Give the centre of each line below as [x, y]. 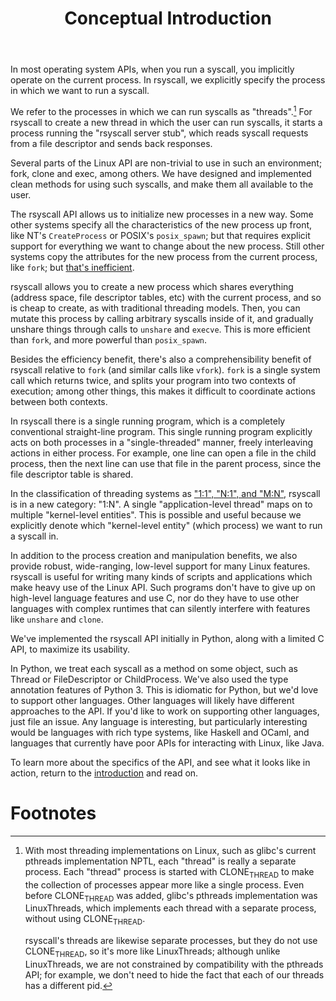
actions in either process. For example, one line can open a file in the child [163, 453]
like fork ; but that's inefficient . [72, 267]
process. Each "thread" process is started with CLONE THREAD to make [169, 872]
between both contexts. [59, 401]
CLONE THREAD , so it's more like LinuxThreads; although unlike [152, 952]
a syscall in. [34, 536]
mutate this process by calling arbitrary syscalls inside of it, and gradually [162, 318]
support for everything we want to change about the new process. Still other [167, 246]
